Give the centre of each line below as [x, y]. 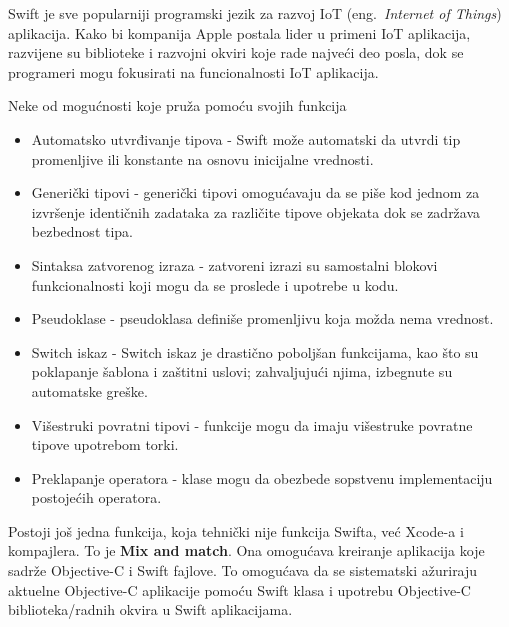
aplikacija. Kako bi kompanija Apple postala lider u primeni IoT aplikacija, [239, 32]
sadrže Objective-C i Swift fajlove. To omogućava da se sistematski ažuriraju [243, 570]
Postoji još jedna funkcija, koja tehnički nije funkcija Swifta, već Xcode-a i [236, 530]
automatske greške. [89, 390]
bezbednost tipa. [82, 231]
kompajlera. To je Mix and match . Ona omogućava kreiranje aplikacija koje [246, 550]
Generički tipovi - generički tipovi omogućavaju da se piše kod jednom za [255, 192]
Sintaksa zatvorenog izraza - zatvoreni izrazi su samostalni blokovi [234, 264]
